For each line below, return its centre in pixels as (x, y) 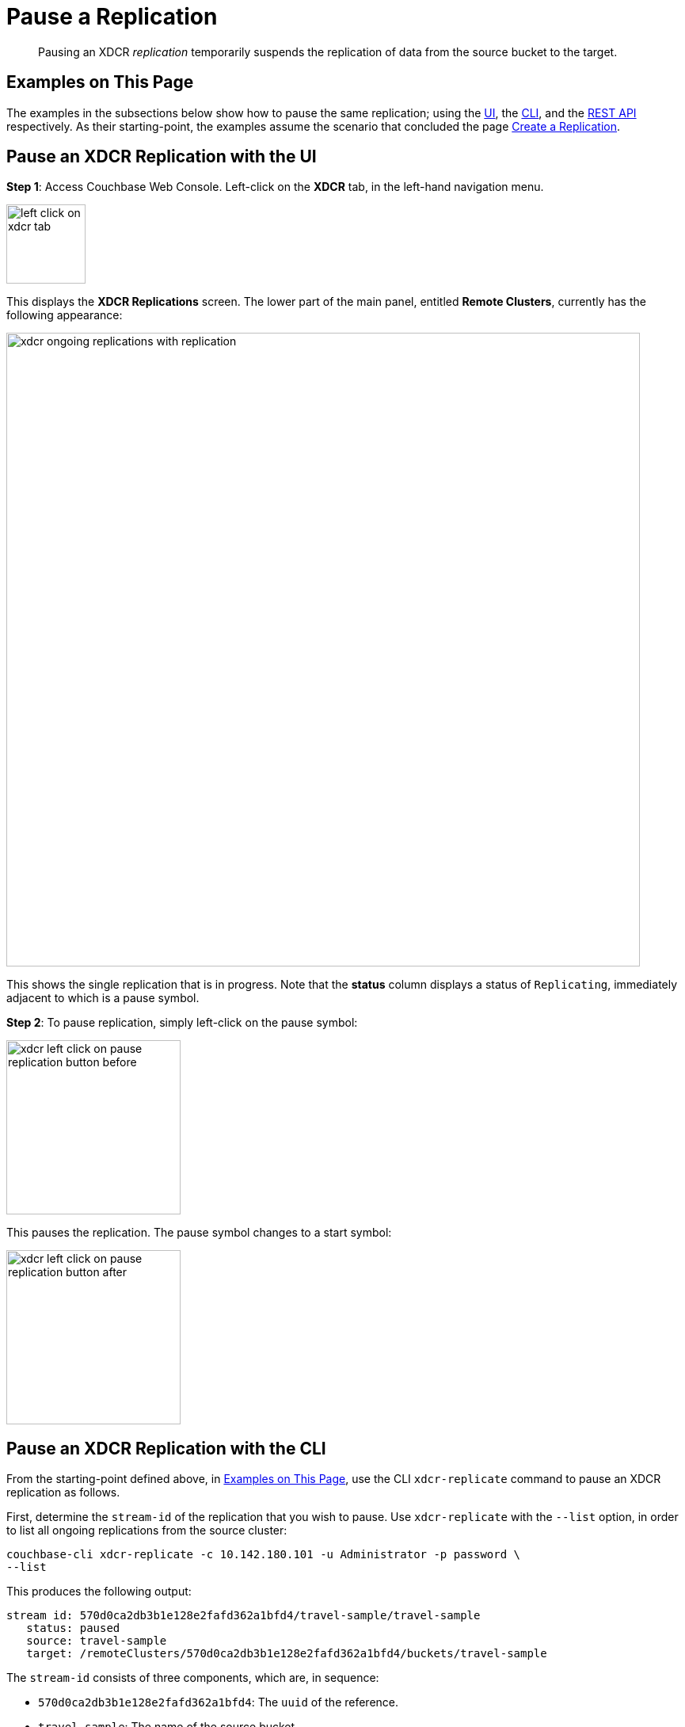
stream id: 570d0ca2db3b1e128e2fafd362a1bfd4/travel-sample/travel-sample (244, 1616)
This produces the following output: (99, 1592)
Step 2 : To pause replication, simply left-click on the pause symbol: (182, 1023)
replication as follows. (63, 1493)
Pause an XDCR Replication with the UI (162, 157)
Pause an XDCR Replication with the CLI (166, 1448)
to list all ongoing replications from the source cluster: (147, 1531)
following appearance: (65, 315)
